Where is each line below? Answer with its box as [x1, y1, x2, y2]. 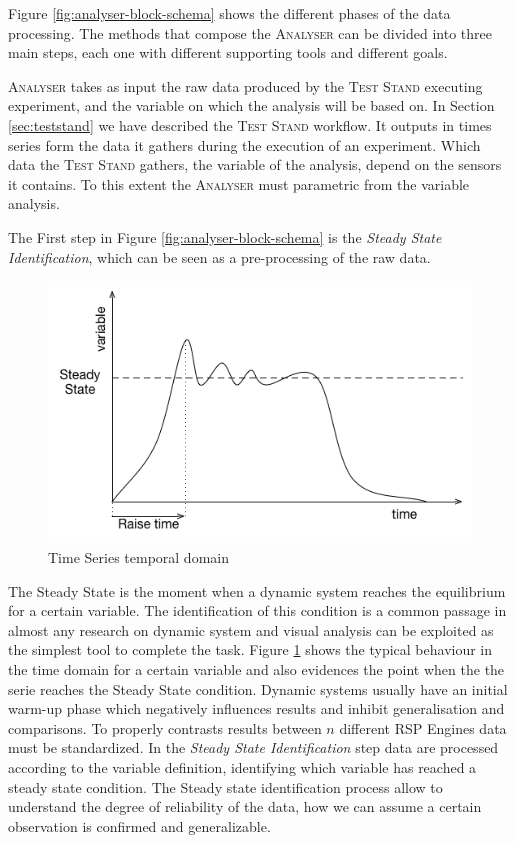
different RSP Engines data [339, 717, 507, 738]
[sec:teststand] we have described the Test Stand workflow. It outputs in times [8, 114, 492, 135]
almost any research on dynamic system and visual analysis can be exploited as [8, 619, 494, 640]
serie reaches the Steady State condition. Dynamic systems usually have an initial [8, 678, 508, 699]
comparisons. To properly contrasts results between [8, 717, 322, 738]
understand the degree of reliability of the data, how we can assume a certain [8, 796, 482, 817]
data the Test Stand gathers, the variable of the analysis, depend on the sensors [8, 154, 502, 175]
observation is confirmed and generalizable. [8, 815, 271, 836]
